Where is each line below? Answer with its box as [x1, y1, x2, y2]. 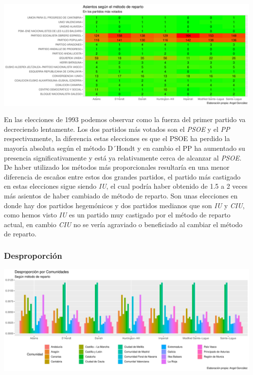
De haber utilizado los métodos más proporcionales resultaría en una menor [4, 162, 230, 172]
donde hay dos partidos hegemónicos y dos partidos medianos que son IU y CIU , [4, 200, 245, 210]
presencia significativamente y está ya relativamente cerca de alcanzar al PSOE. [4, 152, 242, 162]
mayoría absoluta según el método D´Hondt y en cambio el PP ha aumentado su [4, 143, 245, 153]
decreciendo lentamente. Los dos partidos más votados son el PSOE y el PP [4, 124, 230, 134]
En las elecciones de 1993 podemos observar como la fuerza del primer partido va [4, 114, 246, 125]
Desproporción [4, 249, 62, 261]
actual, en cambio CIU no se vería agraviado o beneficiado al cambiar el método [4, 219, 243, 229]
